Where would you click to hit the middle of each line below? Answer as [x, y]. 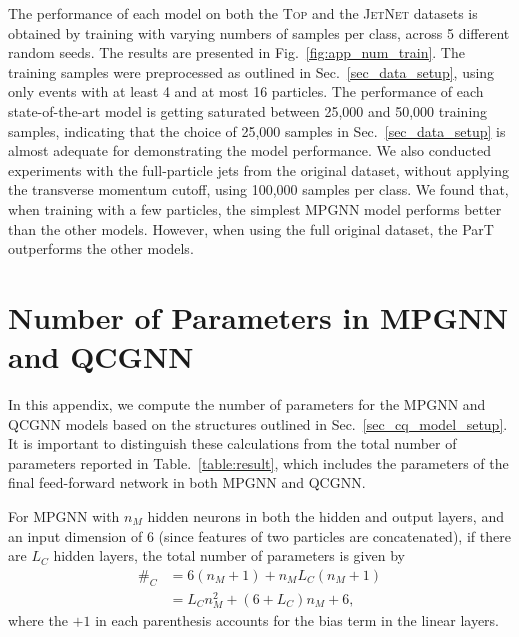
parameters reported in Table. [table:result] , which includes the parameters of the [258, 462]
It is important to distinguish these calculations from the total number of [232, 443]
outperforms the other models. [101, 248]
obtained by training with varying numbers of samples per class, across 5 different [259, 32]
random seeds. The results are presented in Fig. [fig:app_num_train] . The [236, 52]
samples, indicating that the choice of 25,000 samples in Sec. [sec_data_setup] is [257, 130]
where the [38, 619]
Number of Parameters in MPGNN [258, 316]
